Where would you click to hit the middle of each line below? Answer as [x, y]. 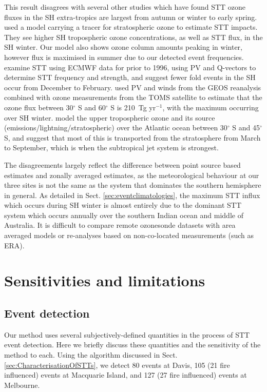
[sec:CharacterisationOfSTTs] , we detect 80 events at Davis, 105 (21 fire [117, 365]
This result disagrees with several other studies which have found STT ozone [125, 7]
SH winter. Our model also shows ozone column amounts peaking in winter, [123, 47]
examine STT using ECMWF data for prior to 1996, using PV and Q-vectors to [130, 67]
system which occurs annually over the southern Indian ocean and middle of [124, 215]
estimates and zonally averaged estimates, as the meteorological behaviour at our [132, 175]
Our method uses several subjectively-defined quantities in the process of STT [127, 334]
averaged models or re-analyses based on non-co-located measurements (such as [129, 235]
